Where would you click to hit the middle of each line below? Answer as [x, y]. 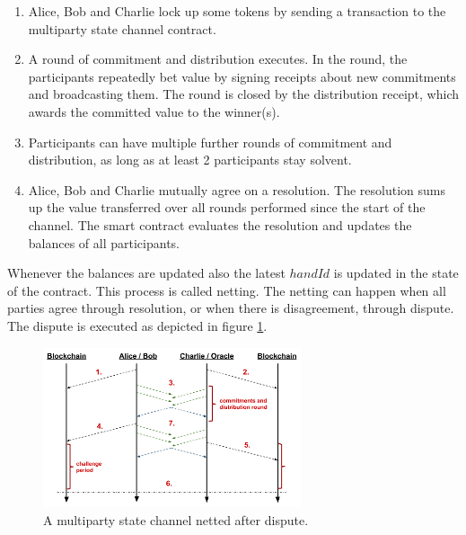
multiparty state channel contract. [122, 28]
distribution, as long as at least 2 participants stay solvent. [190, 160]
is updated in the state [396, 273]
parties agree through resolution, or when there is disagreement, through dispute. [231, 308]
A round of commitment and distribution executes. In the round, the [218, 59]
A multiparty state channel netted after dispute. [176, 519]
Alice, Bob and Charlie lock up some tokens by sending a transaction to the [237, 11]
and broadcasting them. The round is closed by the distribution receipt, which [244, 94]
